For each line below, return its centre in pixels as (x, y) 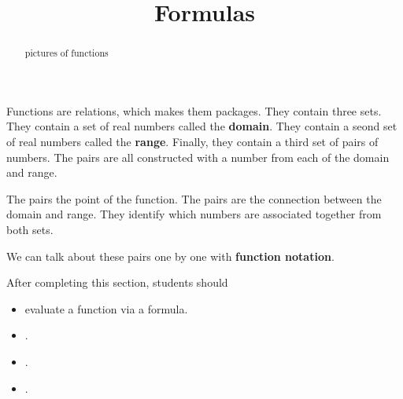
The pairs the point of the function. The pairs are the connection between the (194, 198)
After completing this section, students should (117, 282)
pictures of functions (67, 53)
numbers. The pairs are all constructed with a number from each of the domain (198, 157)
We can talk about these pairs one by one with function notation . (170, 256)
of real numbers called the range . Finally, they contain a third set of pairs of (192, 142)
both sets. (30, 229)
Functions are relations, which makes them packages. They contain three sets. (194, 110)
